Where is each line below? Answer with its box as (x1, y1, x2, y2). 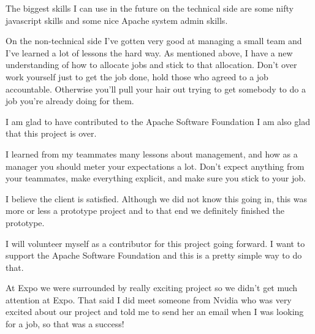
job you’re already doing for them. (6, 94, 134, 107)
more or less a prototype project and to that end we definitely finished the (6, 204, 284, 217)
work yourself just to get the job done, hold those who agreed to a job (6, 70, 268, 83)
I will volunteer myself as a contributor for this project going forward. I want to (6, 237, 305, 249)
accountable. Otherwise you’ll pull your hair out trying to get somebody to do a (6, 82, 306, 95)
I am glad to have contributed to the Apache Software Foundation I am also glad (6, 115, 310, 127)
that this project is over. (6, 127, 97, 140)
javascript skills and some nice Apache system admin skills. (6, 13, 228, 26)
